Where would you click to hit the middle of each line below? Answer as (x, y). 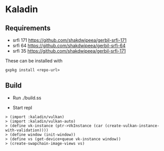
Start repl (22, 107)
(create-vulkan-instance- (132, 126)
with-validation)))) (27, 130)
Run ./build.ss (27, 98)
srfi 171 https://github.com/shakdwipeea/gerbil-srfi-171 (69, 40)
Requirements (28, 28)
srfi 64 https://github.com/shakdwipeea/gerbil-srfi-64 (69, 46)
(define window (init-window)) (43, 135)
